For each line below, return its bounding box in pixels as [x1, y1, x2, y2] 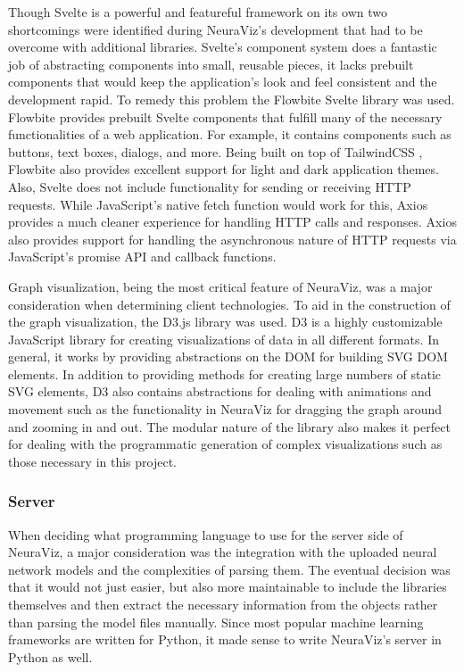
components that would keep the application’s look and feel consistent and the [8, 72, 437, 91]
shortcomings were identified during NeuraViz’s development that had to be [8, 20, 423, 38]
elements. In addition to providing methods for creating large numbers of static [8, 364, 442, 383]
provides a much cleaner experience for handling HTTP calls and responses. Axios [8, 212, 457, 231]
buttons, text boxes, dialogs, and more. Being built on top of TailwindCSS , [8, 142, 423, 161]
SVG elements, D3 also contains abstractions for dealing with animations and [8, 382, 432, 401]
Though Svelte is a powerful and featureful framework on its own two [8, 3, 387, 21]
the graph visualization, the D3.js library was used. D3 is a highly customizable [8, 312, 443, 331]
